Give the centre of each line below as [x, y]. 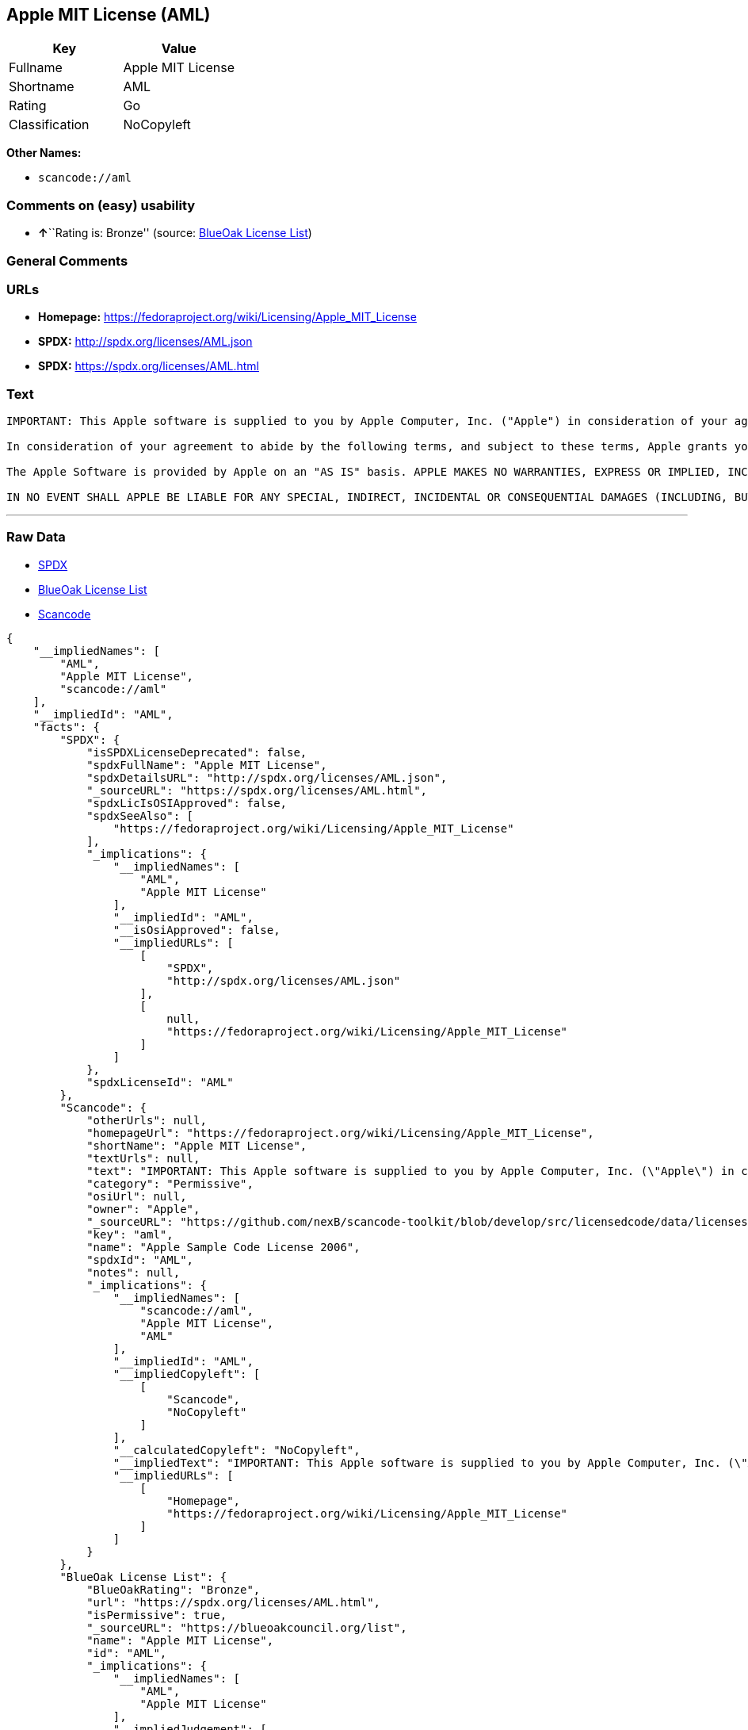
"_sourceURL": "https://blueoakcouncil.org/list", [247, 1627]
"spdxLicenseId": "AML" [160, 1082]
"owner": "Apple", [143, 1209]
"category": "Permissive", [170, 1183]
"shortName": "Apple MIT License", [197, 1145]
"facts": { [67, 727]
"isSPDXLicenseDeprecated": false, [197, 752]
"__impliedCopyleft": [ [187, 1374]
